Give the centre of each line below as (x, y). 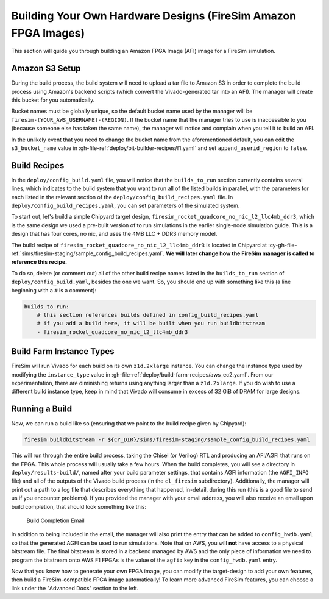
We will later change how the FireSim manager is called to (240, 253)
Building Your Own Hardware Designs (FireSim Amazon (154, 16)
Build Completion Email (55, 520)
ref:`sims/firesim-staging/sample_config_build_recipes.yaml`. (88, 253)
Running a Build (42, 409)
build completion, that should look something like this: (79, 506)
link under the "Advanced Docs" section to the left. (75, 588)
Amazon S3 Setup (46, 69)
